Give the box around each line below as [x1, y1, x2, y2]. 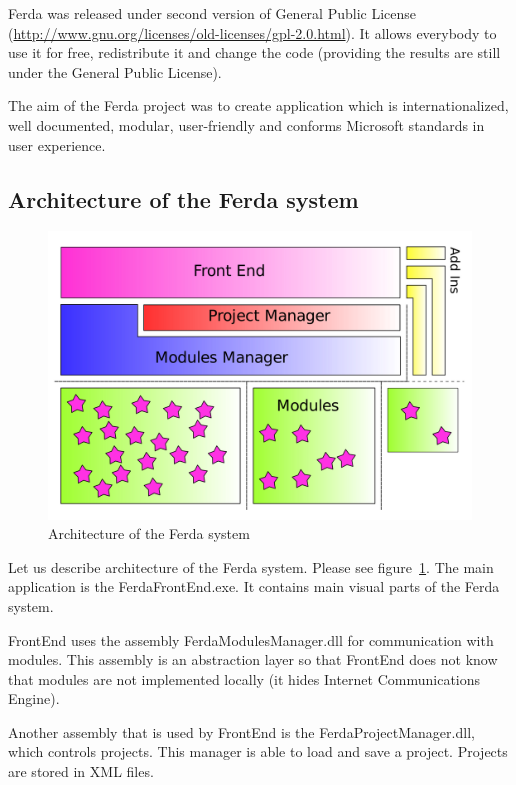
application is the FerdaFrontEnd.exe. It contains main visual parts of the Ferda [8, 576, 500, 597]
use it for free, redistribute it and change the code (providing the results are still [8, 42, 501, 63]
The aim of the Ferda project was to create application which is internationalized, [8, 95, 509, 116]
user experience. [8, 134, 106, 155]
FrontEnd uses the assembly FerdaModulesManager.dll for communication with [8, 629, 494, 650]
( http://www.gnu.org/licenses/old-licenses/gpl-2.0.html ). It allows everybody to [8, 22, 497, 43]
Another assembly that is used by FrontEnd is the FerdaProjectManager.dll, [8, 721, 475, 742]
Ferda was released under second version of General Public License [8, 3, 417, 23]
